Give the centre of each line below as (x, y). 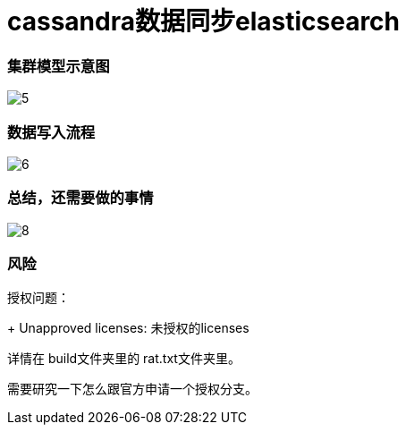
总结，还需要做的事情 (80, 198)
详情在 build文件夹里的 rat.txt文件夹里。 (124, 359)
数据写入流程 (51, 132)
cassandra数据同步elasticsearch (204, 21)
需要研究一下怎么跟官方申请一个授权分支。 (132, 389)
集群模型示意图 (59, 66)
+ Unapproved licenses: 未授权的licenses (128, 328)
